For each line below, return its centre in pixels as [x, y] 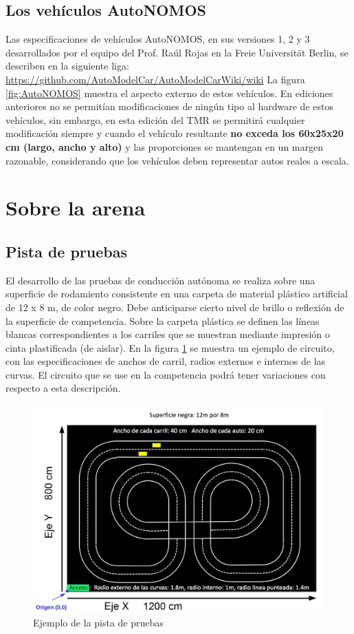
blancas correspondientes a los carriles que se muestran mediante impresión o [168, 334]
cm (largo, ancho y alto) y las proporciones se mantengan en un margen [164, 146]
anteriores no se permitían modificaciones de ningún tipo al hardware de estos [169, 106]
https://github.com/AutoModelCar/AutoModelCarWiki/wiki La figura [155, 79]
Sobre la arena [76, 208]
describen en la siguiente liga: [67, 66]
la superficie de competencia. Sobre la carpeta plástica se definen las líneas [163, 320]
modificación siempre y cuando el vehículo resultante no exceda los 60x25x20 [175, 133]
